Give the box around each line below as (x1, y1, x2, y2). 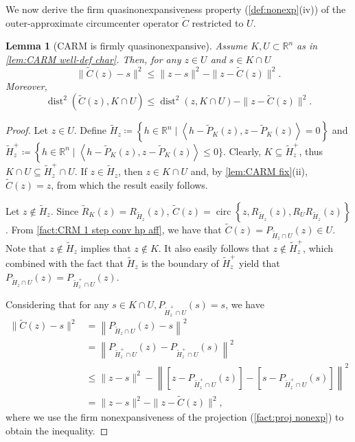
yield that (239, 255, 280, 270)
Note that (5, 240, 47, 255)
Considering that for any (5, 297, 109, 312)
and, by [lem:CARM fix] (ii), (190, 164, 308, 178)
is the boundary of (141, 255, 219, 270)
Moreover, (5, 78, 47, 93)
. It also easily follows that (158, 240, 270, 255)
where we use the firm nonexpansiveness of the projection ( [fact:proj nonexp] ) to (5, 410, 344, 424)
